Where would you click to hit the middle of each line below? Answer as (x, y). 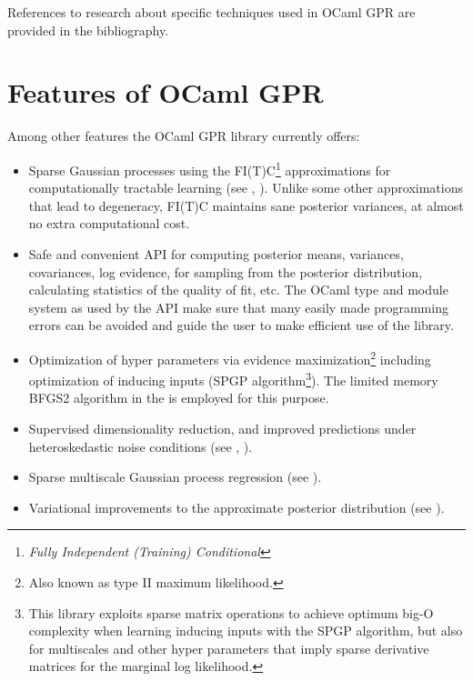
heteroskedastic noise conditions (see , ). (141, 446)
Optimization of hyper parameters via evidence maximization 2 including (230, 357)
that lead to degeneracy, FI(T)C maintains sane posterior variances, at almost (246, 205)
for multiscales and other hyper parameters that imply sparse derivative (229, 648)
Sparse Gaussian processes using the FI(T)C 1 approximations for (210, 168)
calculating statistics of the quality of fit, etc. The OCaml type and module (238, 290)
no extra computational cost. (109, 223)
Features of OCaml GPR (166, 92)
